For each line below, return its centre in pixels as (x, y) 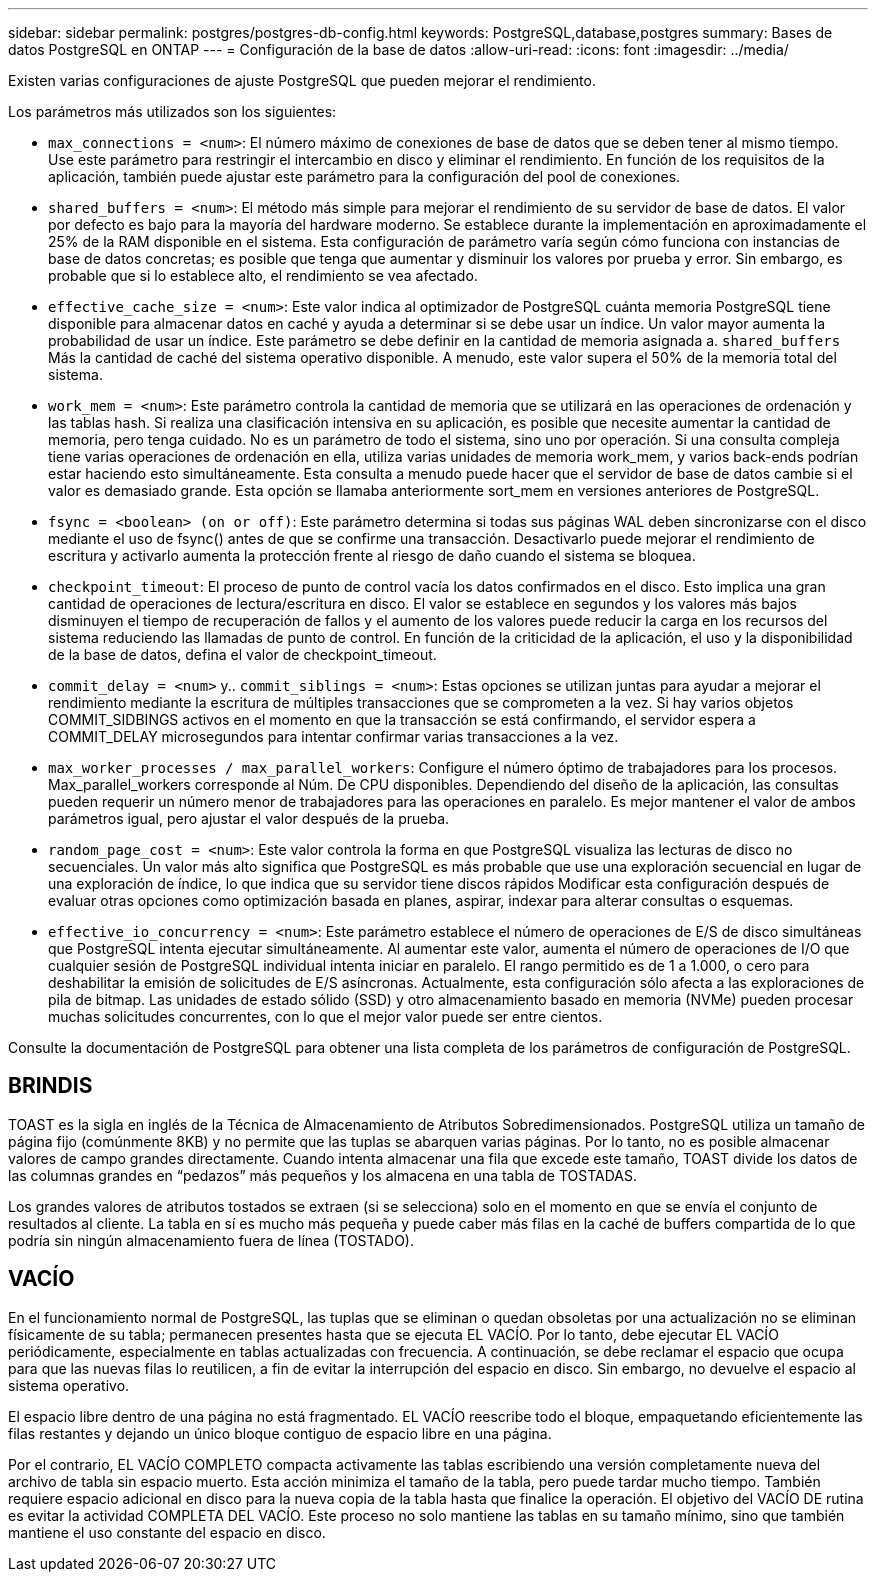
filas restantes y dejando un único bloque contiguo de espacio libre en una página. (280, 1433)
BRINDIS (50, 1086)
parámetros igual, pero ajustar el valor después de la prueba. (249, 818)
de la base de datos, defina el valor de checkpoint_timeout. (242, 654)
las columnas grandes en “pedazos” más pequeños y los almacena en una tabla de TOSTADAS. (322, 1175)
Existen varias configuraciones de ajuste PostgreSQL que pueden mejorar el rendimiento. (302, 80)
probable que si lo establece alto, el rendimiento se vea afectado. (263, 275)
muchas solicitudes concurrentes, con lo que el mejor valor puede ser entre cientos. (325, 1016)
